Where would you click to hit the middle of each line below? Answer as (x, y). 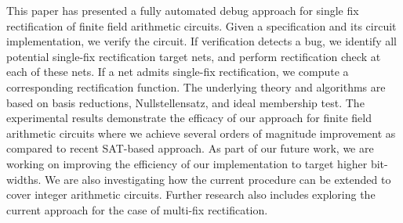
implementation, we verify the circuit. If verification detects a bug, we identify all (201, 41)
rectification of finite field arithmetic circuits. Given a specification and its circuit (201, 25)
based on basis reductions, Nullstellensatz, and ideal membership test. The (185, 102)
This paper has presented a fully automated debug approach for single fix (183, 10)
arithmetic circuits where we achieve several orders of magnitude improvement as (201, 133)
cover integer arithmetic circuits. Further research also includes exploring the (191, 194)
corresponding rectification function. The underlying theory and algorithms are (196, 86)
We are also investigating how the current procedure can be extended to (218, 179)
